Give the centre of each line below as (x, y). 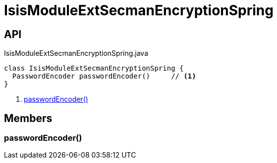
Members (28, 118)
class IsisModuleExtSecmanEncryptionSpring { (94, 68)
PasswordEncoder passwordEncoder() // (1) (104, 76)
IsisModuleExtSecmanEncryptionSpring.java (76, 53)
